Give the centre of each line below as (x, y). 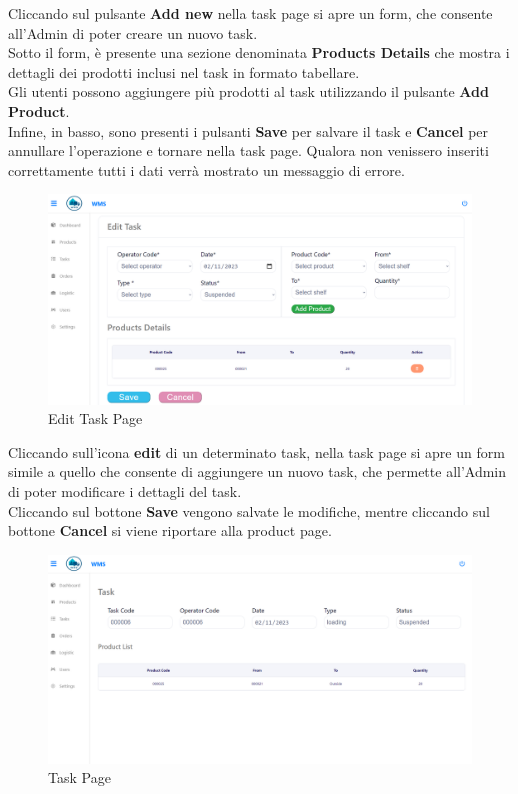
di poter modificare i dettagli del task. (125, 491)
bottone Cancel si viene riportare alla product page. (170, 530)
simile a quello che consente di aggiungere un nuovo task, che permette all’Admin (257, 471)
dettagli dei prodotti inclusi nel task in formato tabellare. (184, 71)
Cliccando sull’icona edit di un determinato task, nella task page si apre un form (256, 451)
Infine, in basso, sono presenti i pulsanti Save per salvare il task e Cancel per (248, 130)
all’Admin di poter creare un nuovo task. (133, 32)
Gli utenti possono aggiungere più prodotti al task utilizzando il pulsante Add (248, 91)
